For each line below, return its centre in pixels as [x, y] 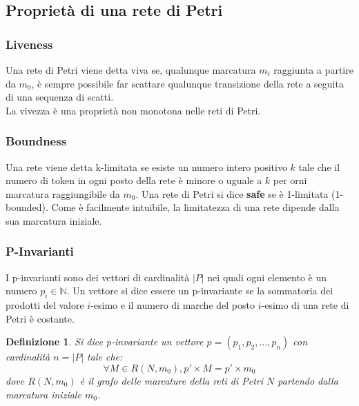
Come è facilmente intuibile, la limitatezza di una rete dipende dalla [195, 207]
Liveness [29, 44]
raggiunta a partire [313, 70]
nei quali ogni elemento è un [267, 277]
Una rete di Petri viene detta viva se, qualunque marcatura [131, 70]
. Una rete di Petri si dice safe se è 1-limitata [232, 193]
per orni [290, 180]
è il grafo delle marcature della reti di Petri [172, 380]
